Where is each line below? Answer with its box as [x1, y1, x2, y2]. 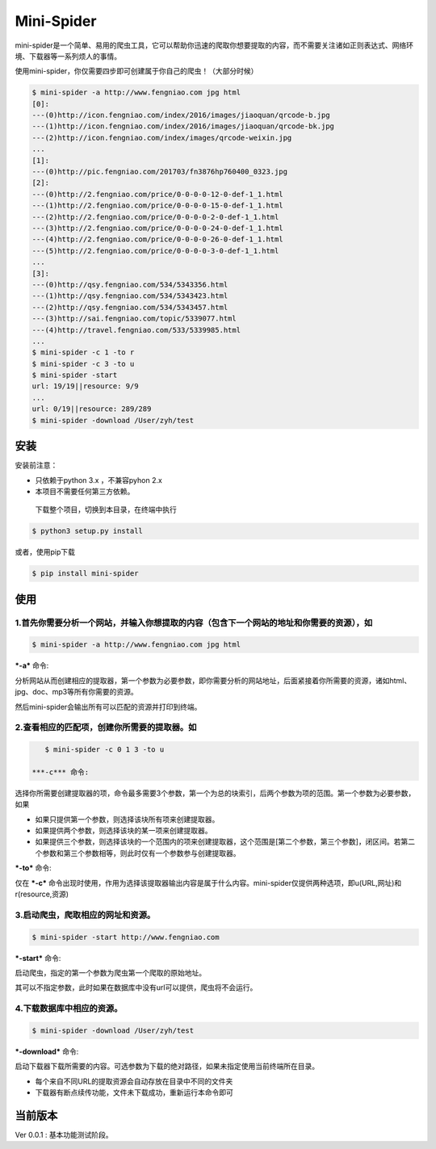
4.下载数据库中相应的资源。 [15, 1003, 123, 1014]
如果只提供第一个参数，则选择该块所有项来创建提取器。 [35, 814, 220, 824]
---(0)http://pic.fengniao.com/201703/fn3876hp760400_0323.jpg [31, 167, 288, 177]
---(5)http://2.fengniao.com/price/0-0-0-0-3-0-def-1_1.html [31, 246, 279, 255]
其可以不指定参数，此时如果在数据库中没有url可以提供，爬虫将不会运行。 [15, 983, 258, 992]
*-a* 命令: [15, 660, 49, 670]
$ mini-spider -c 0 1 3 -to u [44, 745, 165, 754]
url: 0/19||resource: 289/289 [31, 405, 152, 413]
